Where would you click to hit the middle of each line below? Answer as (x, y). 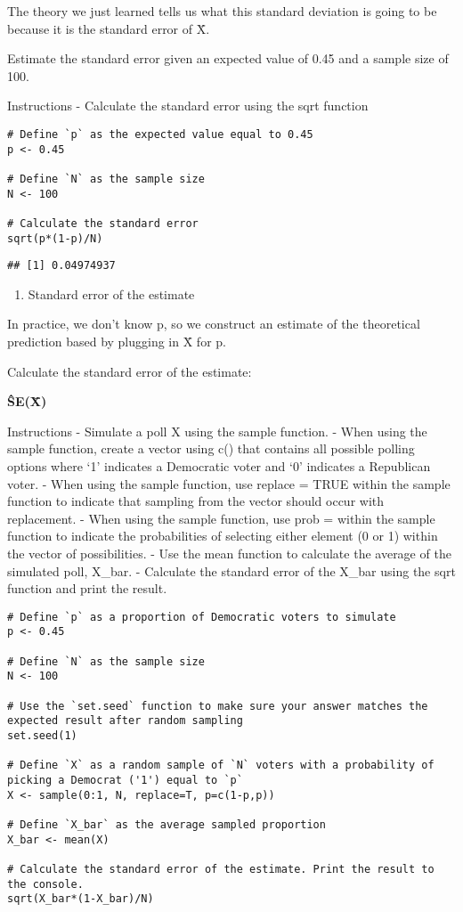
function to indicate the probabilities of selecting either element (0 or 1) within (223, 536)
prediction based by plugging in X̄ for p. (117, 342)
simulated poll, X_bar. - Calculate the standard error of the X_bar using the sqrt (231, 570)
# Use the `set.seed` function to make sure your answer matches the (218, 706)
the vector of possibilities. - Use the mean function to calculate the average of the (229, 553)
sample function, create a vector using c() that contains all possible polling (211, 448)
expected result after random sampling (125, 721)
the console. (45, 884)
